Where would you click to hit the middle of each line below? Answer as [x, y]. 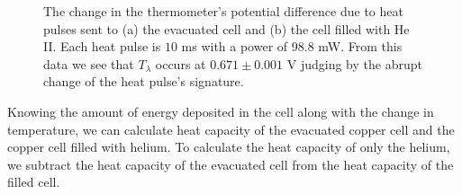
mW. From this [360, 46]
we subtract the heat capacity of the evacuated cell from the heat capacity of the [231, 164]
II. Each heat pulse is [102, 46]
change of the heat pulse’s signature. [144, 81]
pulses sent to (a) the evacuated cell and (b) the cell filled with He [226, 28]
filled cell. [34, 182]
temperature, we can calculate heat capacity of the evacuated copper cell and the [231, 129]
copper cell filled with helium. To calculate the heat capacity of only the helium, [229, 147]
